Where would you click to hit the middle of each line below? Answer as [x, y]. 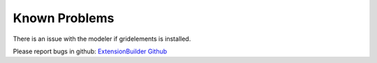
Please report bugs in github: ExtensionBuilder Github [90, 51]
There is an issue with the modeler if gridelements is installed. [102, 39]
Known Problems [64, 18]
